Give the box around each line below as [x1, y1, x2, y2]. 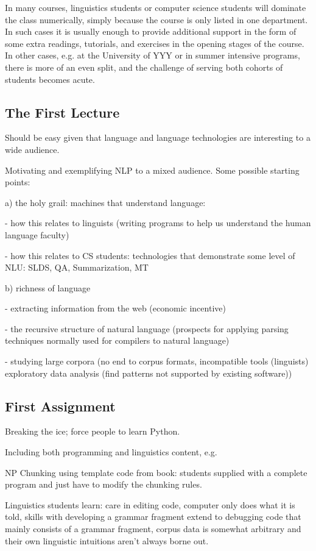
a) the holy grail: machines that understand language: [5, 196, 206, 208]
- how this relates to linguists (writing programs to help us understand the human [5, 216, 311, 229]
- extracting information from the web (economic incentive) [5, 302, 226, 315]
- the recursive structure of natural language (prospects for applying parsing [5, 322, 289, 335]
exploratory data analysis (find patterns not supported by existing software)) [5, 366, 292, 379]
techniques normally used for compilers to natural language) [5, 334, 230, 347]
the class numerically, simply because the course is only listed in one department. [5, 13, 308, 26]
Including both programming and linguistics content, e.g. [5, 446, 217, 458]
